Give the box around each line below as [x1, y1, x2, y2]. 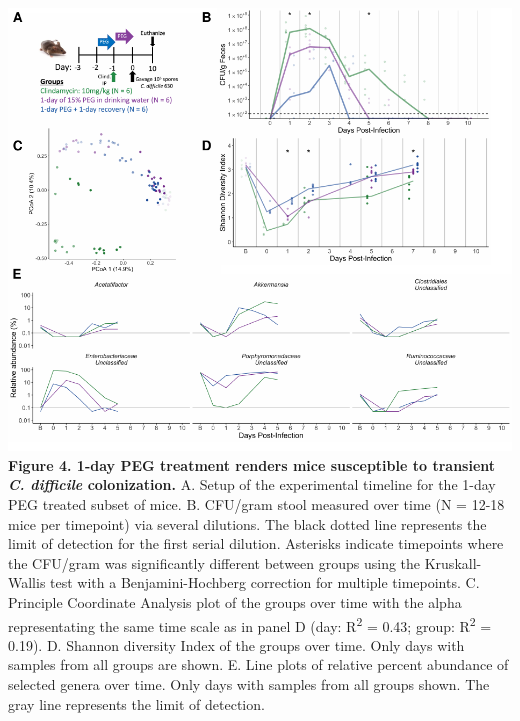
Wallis [8, 572, 46, 593]
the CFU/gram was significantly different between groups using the [8, 552, 421, 573]
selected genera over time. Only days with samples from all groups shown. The [8, 674, 490, 695]
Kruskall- [424, 552, 482, 573]
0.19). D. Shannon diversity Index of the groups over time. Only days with [8, 634, 465, 655]
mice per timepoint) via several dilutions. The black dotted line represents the [8, 513, 487, 534]
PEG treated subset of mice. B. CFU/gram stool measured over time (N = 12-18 [8, 494, 505, 515]
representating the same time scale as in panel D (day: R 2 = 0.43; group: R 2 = [8, 612, 492, 636]
